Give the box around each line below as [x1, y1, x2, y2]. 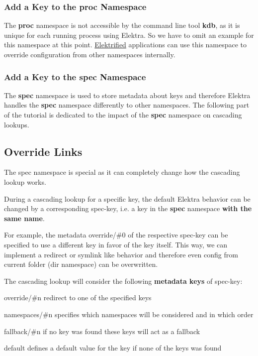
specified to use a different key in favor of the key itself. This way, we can [4, 239, 228, 249]
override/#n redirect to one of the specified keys [4, 292, 152, 303]
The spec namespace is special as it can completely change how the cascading [4, 167, 240, 177]
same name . [4, 213, 45, 223]
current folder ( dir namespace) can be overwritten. [4, 259, 158, 269]
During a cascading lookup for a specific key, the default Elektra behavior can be [4, 193, 251, 204]
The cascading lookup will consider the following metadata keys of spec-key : [4, 275, 243, 286]
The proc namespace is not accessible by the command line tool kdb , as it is [4, 20, 240, 30]
